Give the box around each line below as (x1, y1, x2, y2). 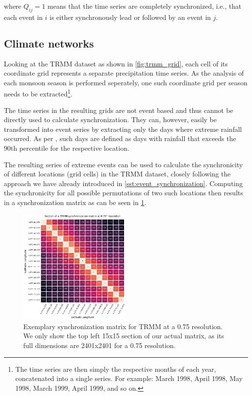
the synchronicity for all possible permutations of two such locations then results (4, 188, 243, 198)
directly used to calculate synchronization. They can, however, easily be (4, 114, 217, 125)
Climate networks (4, 35, 94, 50)
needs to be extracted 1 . (4, 87, 73, 99)
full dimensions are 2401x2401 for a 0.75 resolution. (23, 340, 176, 350)
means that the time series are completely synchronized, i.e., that (47, 1, 241, 11)
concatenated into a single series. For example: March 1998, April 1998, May (15, 373, 243, 383)
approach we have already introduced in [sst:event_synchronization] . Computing (4, 178, 243, 188)
